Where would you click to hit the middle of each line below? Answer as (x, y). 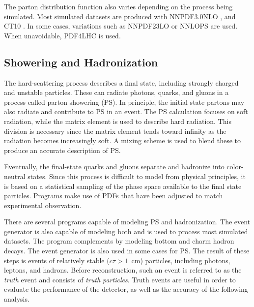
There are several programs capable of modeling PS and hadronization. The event (127, 222)
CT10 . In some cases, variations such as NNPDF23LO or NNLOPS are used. (121, 26)
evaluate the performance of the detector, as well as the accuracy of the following (126, 289)
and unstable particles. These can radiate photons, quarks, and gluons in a (116, 92)
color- (235, 167)
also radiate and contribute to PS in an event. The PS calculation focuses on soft (126, 111)
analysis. (17, 299)
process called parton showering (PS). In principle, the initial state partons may (124, 102)
